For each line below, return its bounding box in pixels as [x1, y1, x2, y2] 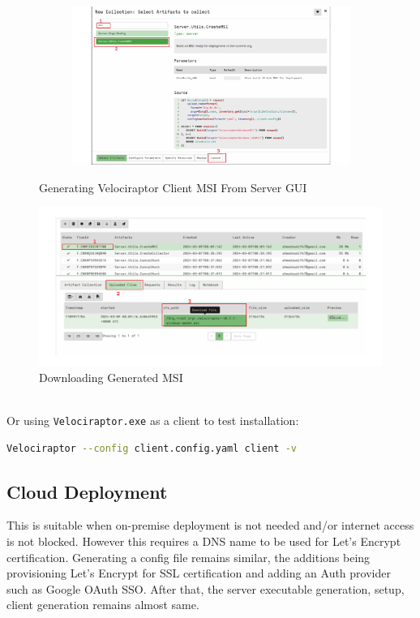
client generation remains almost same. [6, 596, 199, 613]
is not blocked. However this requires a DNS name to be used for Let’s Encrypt [6, 533, 401, 550]
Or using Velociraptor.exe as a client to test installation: [6, 411, 299, 428]
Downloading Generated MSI [39, 368, 183, 385]
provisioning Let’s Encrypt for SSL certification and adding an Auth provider [6, 564, 391, 582]
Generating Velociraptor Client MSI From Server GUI [39, 178, 307, 195]
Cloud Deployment [6, 479, 168, 504]
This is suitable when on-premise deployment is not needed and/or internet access [6, 517, 414, 534]
